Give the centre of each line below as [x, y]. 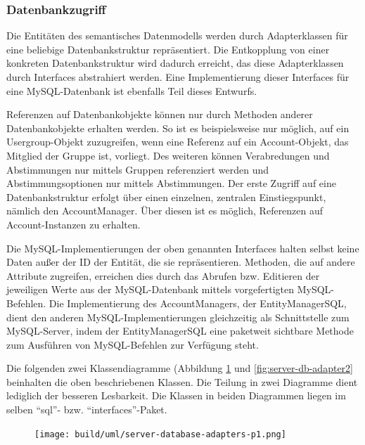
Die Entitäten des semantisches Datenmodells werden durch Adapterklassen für [177, 36]
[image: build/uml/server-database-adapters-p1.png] [160, 434]
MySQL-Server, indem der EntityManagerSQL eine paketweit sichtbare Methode [180, 331]
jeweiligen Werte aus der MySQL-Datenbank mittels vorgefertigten [151, 289]
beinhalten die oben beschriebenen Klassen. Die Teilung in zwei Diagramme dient [182, 381]
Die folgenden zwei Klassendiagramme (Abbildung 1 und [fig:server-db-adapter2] [180, 368]
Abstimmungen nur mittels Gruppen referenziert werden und [138, 169]
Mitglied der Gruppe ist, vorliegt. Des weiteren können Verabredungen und [168, 155]
